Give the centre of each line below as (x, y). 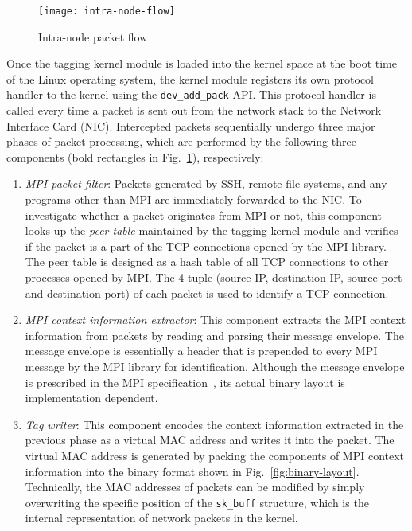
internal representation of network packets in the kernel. (161, 518)
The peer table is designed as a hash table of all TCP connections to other (207, 262)
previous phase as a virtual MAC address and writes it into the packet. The (210, 440)
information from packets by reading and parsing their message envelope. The (214, 335)
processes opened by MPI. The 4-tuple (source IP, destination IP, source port (214, 277)
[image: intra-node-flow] (107, 11)
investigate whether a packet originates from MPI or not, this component (203, 215)
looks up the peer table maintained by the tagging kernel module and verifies (212, 230)
